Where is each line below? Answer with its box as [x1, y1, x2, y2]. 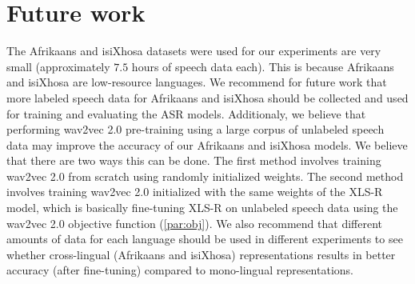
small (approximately [6, 58, 110, 74]
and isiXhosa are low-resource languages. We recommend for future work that [6, 74, 387, 90]
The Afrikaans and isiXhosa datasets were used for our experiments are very [6, 42, 381, 59]
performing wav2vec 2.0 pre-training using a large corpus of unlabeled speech [6, 121, 385, 138]
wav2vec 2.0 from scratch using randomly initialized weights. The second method [6, 167, 404, 184]
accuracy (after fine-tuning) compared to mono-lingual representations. [6, 262, 353, 278]
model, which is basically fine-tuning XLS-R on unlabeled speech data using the [6, 199, 398, 216]
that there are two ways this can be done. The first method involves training [6, 152, 381, 169]
